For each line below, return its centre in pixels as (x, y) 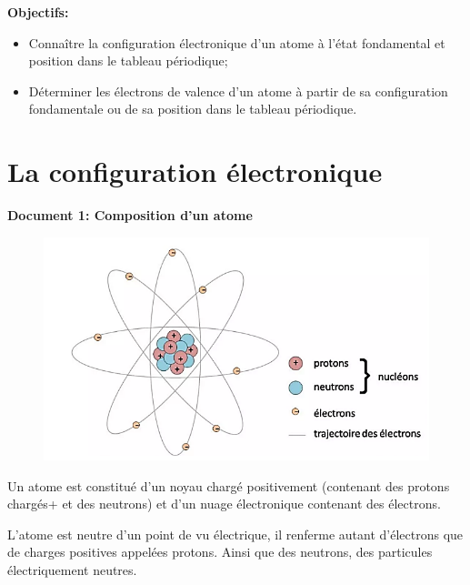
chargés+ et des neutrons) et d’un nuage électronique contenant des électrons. (224, 504)
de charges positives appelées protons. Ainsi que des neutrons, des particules (220, 552)
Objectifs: (38, 12)
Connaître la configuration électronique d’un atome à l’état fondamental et (237, 42)
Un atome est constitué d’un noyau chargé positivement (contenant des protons (229, 485)
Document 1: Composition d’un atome (130, 215)
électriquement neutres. (72, 569)
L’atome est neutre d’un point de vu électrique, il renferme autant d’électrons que (235, 534)
